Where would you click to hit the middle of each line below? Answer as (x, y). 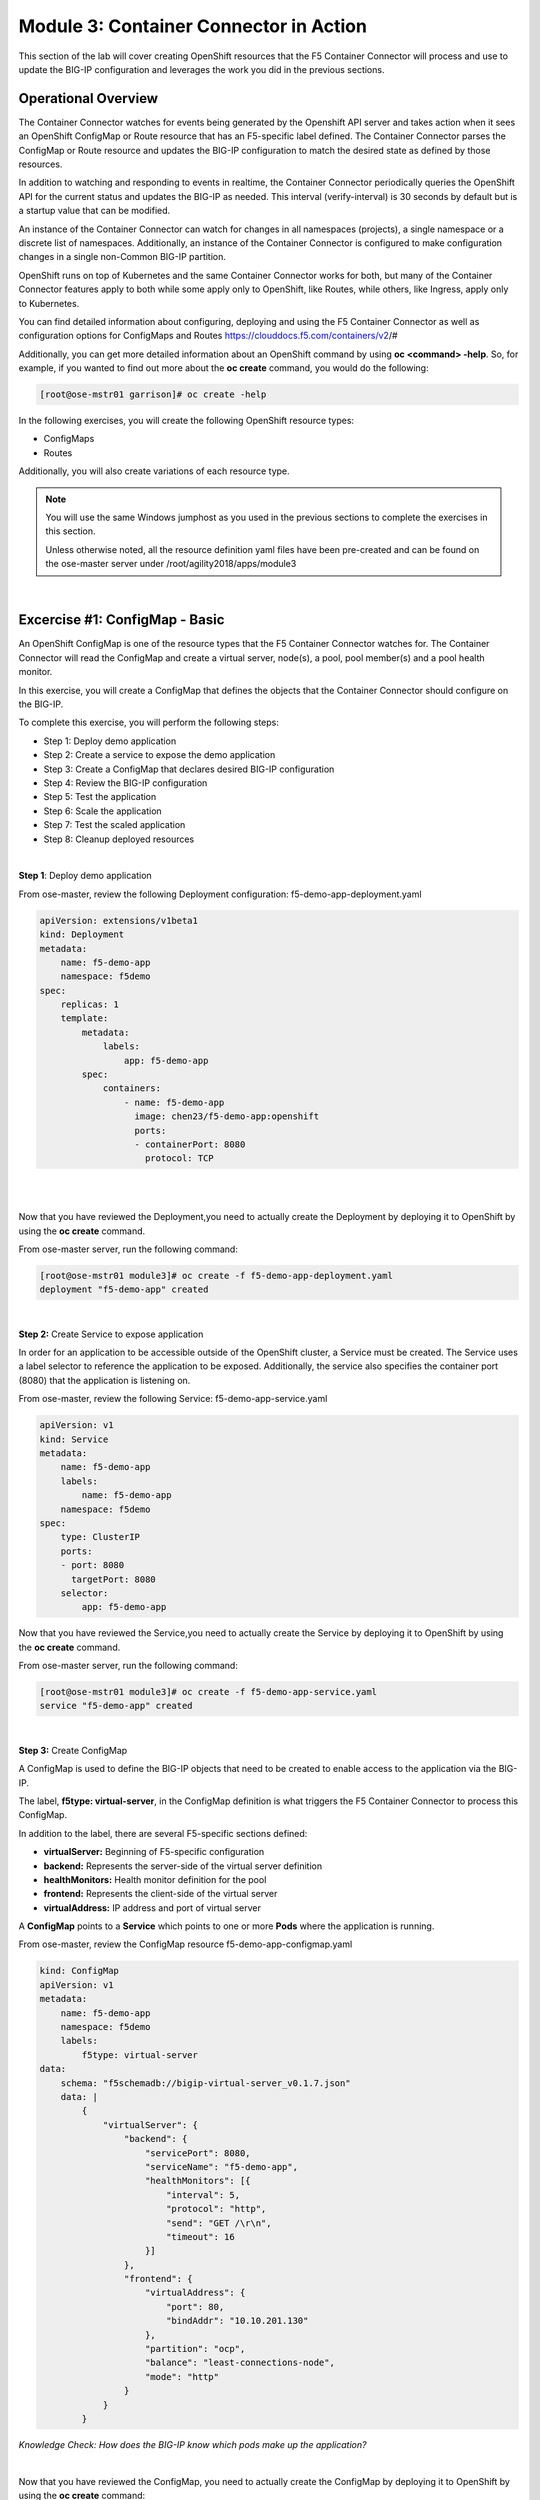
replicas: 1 (90, 1004)
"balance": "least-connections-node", (240, 2363)
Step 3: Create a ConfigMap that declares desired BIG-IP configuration (189, 769)
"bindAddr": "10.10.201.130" (237, 2321)
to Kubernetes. (49, 303)
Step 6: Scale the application (102, 811)
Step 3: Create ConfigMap (73, 1750)
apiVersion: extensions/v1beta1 (119, 920)
